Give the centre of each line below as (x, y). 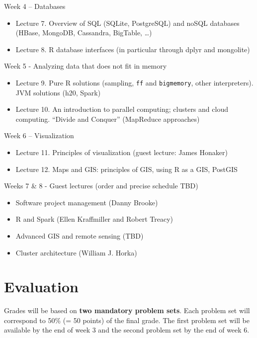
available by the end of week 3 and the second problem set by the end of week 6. (127, 330)
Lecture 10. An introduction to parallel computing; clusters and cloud (122, 109)
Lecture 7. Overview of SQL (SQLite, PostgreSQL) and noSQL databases (128, 23)
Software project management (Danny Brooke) (87, 202)
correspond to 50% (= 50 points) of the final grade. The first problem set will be (127, 320)
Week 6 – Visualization (39, 135)
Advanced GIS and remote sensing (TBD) (80, 235)
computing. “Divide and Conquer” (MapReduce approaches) (108, 119)
